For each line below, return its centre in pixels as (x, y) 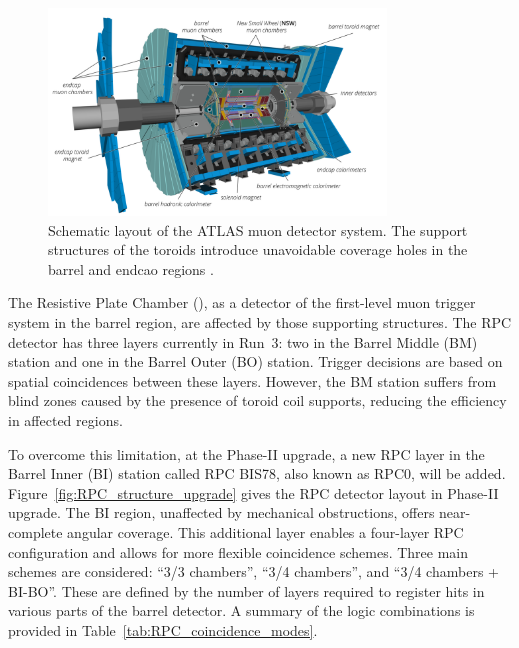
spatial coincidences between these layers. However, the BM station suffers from (252, 380)
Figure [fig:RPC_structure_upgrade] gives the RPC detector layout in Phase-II (253, 492)
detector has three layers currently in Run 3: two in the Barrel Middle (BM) (243, 341)
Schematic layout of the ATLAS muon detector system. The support (258, 229)
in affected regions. (65, 419)
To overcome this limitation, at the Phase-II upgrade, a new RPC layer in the (246, 453)
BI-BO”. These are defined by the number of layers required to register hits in (246, 590)
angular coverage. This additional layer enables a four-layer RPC (265, 531)
